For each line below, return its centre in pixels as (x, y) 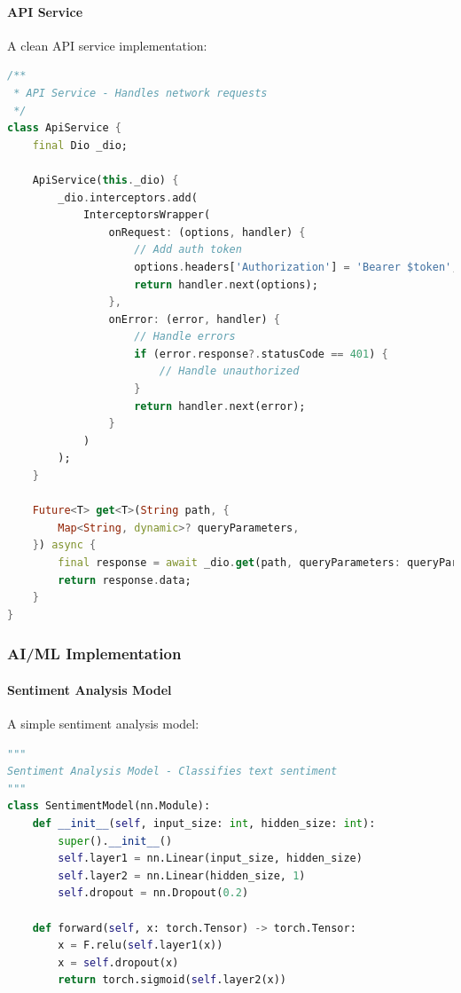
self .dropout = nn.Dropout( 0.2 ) (153, 893)
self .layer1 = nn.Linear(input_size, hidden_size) (210, 859)
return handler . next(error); (220, 406)
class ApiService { (64, 128)
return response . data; (125, 580)
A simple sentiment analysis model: (103, 724)
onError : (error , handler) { (194, 319)
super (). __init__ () (115, 841)
